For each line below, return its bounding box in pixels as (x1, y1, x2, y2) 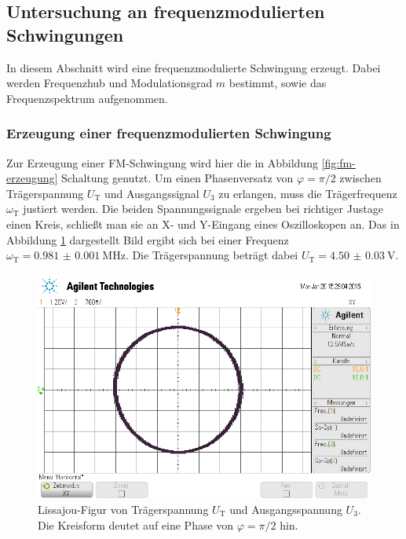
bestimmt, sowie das (229, 75, 327, 91)
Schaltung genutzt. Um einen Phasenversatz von (61, 170, 294, 186)
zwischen (339, 170, 382, 186)
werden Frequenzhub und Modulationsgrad (6, 75, 213, 91)
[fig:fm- (321, 154, 356, 170)
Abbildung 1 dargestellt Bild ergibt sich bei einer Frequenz (6, 231, 289, 247)
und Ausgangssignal (104, 185, 199, 201)
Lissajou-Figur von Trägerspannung (38, 501, 209, 517)
